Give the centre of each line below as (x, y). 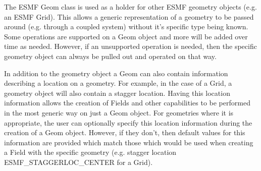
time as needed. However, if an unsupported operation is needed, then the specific (130, 46)
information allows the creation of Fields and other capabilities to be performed (127, 103)
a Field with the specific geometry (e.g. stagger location (90, 152)
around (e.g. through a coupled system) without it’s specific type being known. (126, 26)
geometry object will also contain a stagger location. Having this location (117, 93)
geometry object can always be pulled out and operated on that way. (110, 56)
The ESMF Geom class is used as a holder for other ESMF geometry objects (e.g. (130, 7)
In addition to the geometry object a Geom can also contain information (116, 73)
